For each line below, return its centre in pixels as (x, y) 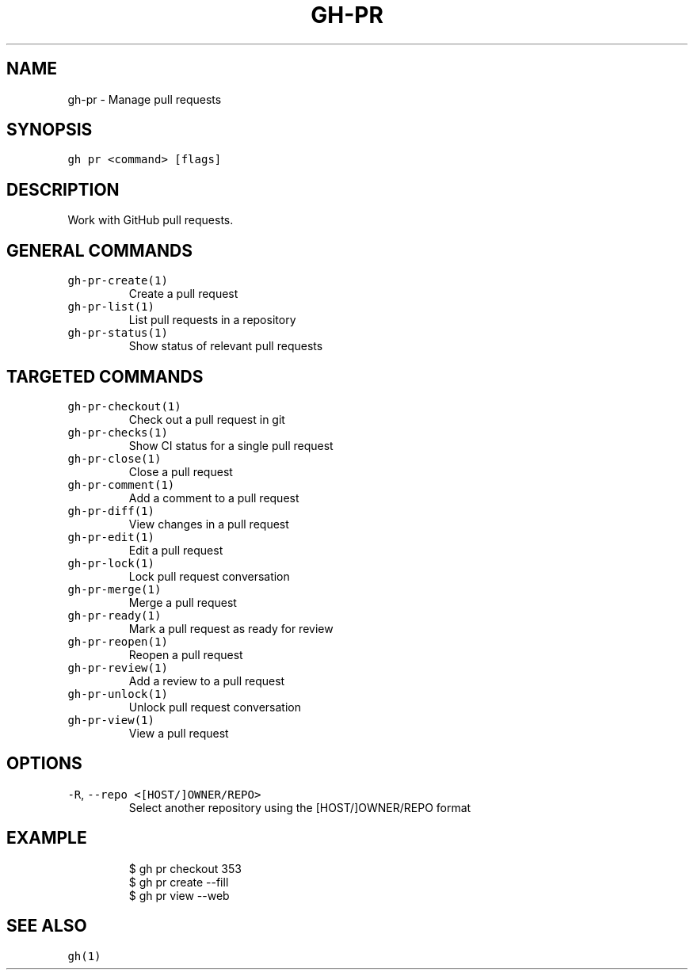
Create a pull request (183, 294)
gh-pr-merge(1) (114, 589)
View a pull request (179, 733)
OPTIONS (44, 764)
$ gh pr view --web (179, 895)
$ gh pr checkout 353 (185, 868)
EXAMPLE (47, 838)
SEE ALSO (47, 926)
